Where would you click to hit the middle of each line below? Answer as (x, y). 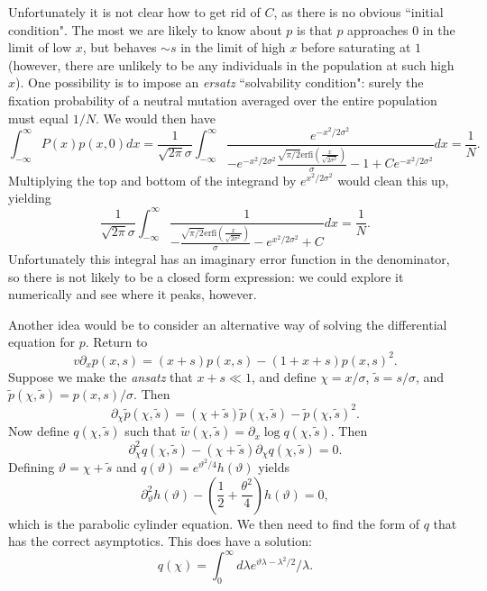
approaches (378, 29)
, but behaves (119, 47)
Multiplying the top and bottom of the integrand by (152, 180)
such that (151, 431)
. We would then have (155, 118)
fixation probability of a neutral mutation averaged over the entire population (223, 100)
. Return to (116, 342)
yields (274, 467)
